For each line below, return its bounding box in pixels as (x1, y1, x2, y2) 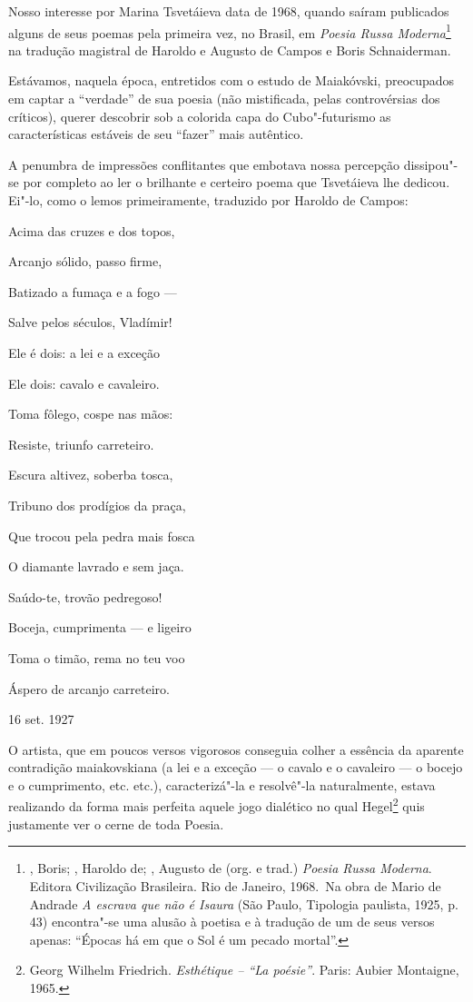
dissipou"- (403, 154, 458, 174)
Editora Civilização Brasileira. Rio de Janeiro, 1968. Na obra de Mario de (29, 876, 441, 895)
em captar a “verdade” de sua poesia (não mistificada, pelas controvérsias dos (8, 89, 440, 108)
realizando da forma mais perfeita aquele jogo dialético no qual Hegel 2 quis (8, 794, 425, 816)
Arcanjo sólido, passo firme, (8, 252, 163, 271)
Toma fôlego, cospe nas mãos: (8, 404, 173, 423)
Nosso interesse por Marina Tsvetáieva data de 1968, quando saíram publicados (8, 2, 449, 20)
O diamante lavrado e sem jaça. (8, 557, 184, 576)
